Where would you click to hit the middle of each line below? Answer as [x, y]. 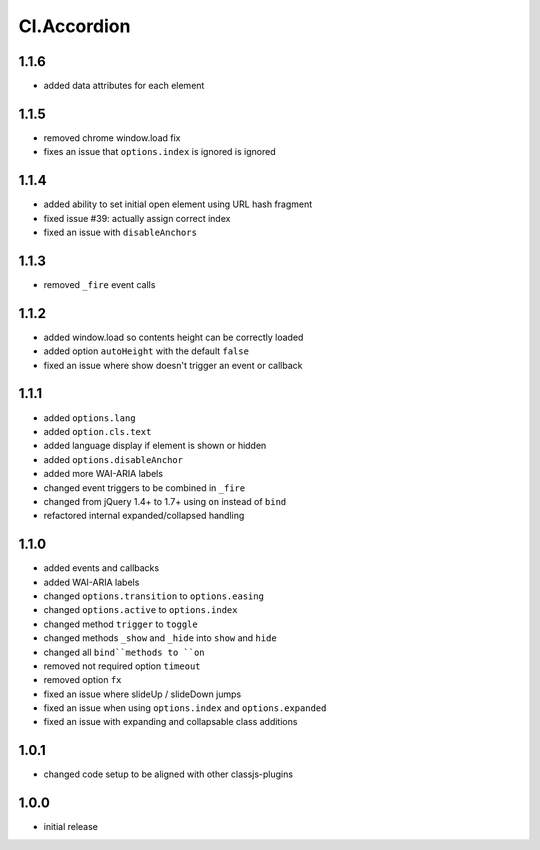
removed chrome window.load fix [112, 137]
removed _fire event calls [99, 284]
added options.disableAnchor [113, 459]
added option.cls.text [97, 431]
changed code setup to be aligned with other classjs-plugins [168, 774]
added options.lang [89, 417]
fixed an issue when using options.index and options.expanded [185, 708]
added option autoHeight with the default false [146, 351]
